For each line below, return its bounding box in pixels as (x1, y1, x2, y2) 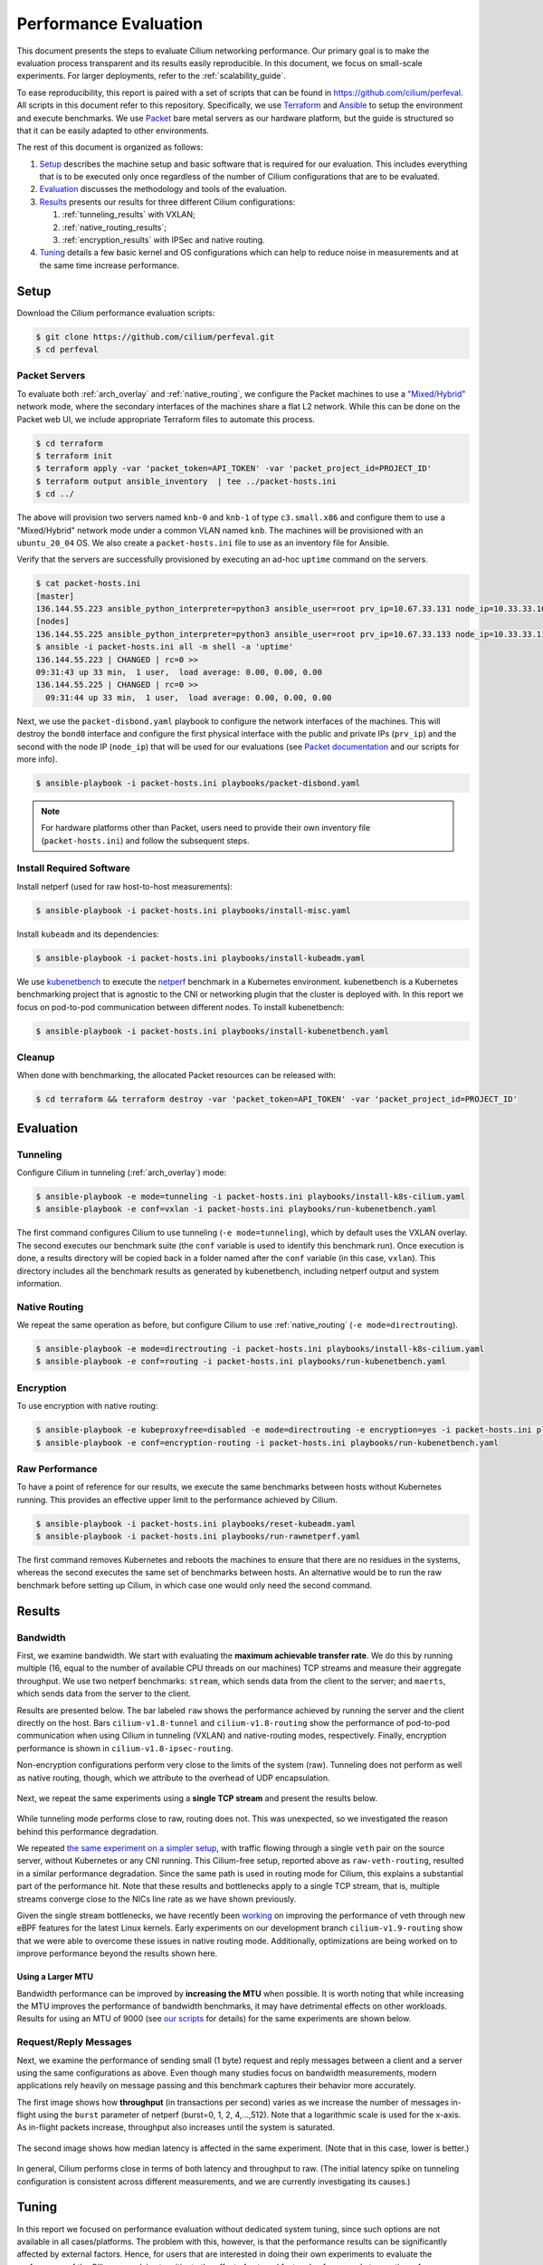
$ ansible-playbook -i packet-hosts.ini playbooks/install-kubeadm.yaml (35, 952, 366, 963)
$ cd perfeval (35, 344, 99, 355)
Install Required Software (16, 862, 130, 874)
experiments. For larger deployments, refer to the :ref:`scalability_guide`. (16, 71, 287, 82)
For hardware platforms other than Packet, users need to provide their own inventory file (41, 823, 371, 834)
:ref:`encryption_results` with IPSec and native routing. (62, 235, 266, 246)
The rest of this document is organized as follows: (16, 141, 204, 153)
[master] (35, 591, 75, 602)
